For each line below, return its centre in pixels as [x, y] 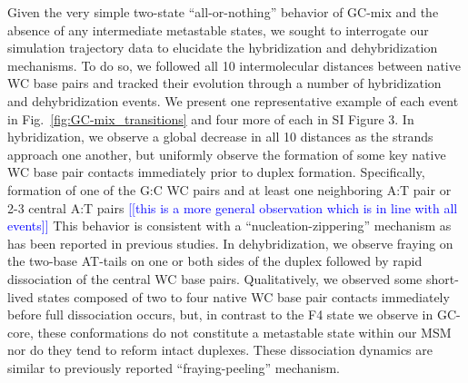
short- [442, 278]
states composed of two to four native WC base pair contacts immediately [244, 296]
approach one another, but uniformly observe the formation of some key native [227, 154]
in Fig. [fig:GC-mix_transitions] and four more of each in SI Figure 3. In [211, 118]
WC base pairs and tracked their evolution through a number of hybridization [224, 83]
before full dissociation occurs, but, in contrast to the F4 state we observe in [220, 314]
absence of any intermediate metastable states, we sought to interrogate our [218, 29]
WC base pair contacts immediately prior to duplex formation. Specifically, [216, 172]
